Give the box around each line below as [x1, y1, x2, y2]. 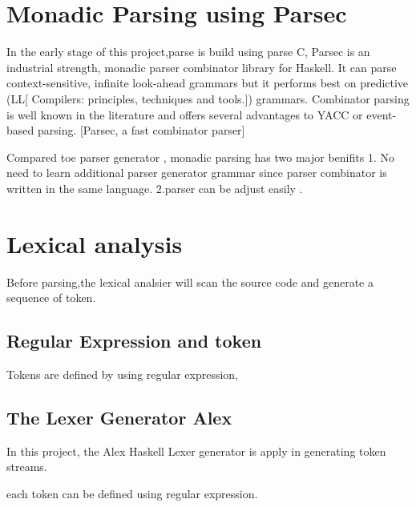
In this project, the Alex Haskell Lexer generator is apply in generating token [6, 442, 386, 459]
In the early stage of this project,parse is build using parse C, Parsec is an [6, 43, 370, 60]
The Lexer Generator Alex [6, 404, 232, 429]
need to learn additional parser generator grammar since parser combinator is [6, 164, 387, 181]
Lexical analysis [6, 227, 183, 260]
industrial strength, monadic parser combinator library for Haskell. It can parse [6, 58, 397, 75]
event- [366, 106, 397, 123]
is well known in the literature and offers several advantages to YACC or [6, 106, 363, 123]
